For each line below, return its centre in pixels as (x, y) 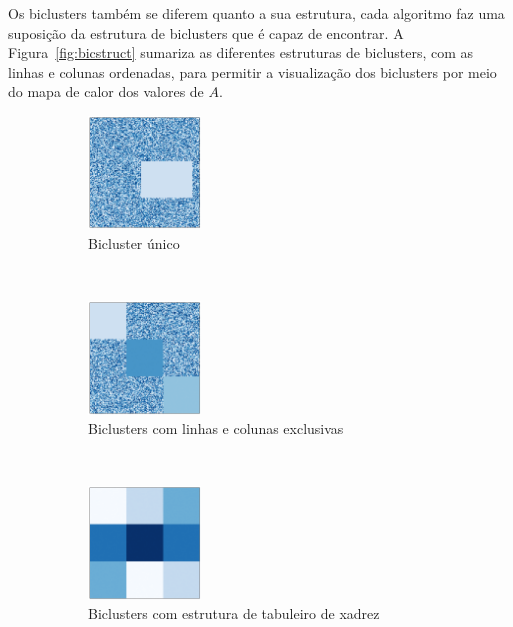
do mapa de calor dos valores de (106, 91)
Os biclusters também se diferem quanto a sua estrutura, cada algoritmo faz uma (256, 13)
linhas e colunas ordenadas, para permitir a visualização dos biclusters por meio (252, 71)
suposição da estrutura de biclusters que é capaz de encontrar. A (206, 32)
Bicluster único (134, 242)
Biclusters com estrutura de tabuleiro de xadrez (234, 613)
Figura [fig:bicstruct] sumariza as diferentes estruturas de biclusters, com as (241, 52)
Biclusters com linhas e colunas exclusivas (216, 428)
